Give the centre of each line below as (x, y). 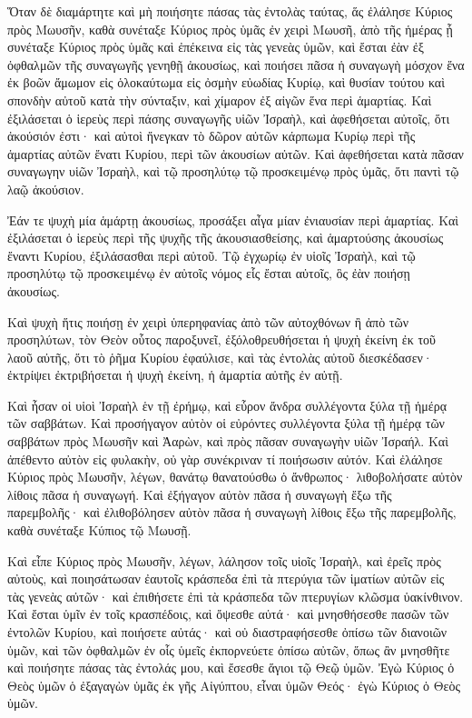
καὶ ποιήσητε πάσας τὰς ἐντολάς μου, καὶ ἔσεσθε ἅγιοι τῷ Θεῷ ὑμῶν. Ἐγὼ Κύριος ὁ (231, 668)
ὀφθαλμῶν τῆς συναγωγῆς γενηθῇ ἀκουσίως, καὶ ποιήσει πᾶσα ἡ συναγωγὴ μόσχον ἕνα (236, 64)
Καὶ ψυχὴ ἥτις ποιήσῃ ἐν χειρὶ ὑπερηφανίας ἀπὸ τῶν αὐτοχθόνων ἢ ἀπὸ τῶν (208, 321)
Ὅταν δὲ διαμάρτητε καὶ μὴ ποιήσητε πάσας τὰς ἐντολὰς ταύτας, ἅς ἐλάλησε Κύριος (230, 11)
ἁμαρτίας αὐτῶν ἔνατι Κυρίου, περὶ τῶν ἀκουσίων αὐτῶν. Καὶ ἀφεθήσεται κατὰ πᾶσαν (236, 153)
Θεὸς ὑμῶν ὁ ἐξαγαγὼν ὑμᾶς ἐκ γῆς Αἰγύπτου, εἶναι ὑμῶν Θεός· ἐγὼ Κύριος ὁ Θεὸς (234, 685)
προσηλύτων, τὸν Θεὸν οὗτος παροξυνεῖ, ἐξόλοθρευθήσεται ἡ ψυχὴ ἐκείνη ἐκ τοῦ (222, 339)
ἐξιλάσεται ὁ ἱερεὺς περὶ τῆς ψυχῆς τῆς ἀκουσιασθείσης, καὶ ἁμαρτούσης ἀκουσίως (226, 238)
